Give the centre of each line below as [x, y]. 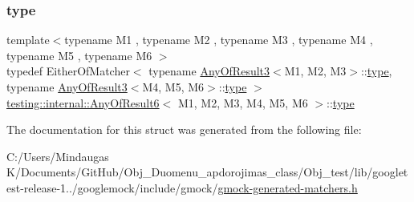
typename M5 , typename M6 [79, 55]
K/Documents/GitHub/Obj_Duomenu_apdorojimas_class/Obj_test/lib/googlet [207, 172]
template [28, 40]
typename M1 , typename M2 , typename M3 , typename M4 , [219, 40]
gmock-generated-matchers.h [288, 187]
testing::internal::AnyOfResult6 [83, 102]
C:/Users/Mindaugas [58, 156]
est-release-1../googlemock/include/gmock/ [112, 187]
